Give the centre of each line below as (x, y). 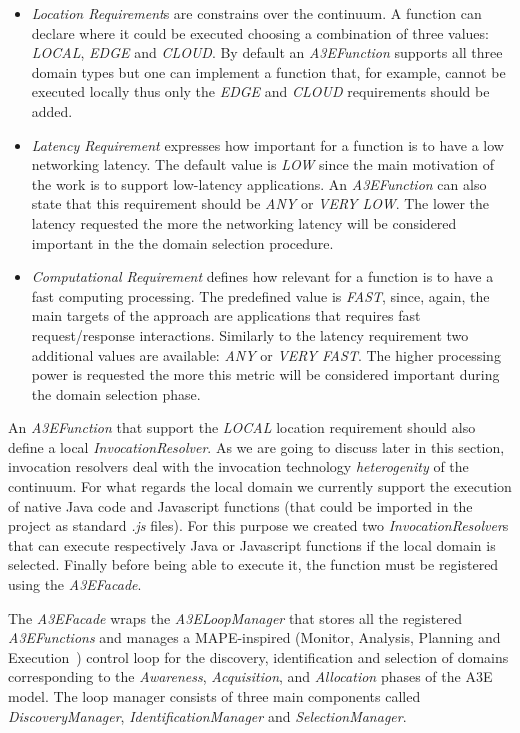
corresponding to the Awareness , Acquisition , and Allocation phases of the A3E (250, 676)
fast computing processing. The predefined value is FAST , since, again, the (260, 295)
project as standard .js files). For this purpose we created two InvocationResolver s (258, 525)
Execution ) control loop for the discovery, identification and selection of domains (258, 656)
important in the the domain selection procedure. (182, 242)
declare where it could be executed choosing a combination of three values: (260, 32)
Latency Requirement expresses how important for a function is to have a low (267, 144)
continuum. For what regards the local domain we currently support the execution (260, 486)
